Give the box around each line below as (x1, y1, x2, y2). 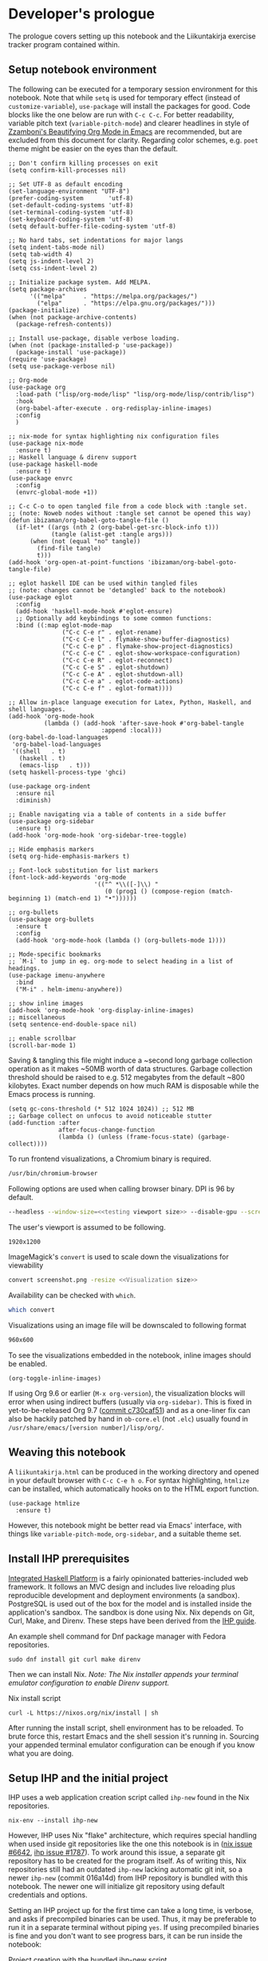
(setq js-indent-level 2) (8, 257, 94, 265)
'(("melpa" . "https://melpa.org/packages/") (29, 292, 198, 300)
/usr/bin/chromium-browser (8, 1169, 98, 1177)
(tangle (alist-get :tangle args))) (50, 530, 173, 538)
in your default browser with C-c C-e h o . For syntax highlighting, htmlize (8, 1475, 250, 1485)
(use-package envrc (8, 474, 73, 482)
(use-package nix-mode (8, 439, 84, 447)
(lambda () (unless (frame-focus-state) (58, 1133, 195, 1141)
